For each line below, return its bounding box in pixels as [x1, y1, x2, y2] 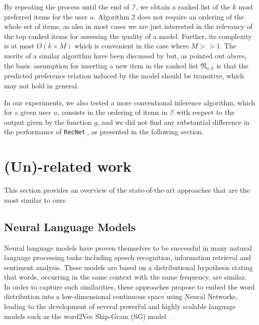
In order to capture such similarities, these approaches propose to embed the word [4, 281, 255, 292]
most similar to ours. [4, 194, 68, 205]
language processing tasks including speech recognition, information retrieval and [4, 252, 252, 263]
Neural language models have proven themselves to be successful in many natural [4, 242, 252, 253]
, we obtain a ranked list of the [136, 1, 231, 11]
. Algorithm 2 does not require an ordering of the [94, 11, 244, 21]
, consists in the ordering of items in [57, 107, 168, 117]
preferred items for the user [4, 11, 88, 21]
